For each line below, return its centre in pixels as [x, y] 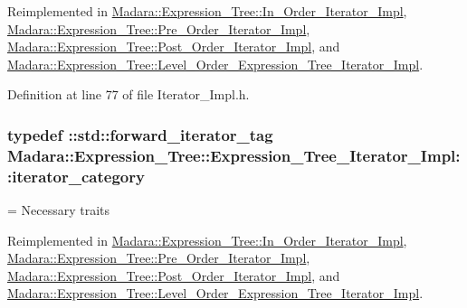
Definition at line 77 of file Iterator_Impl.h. [129, 94]
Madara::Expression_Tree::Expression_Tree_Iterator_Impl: [234, 155]
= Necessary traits [59, 210]
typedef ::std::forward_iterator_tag [140, 134]
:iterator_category [76, 176]
